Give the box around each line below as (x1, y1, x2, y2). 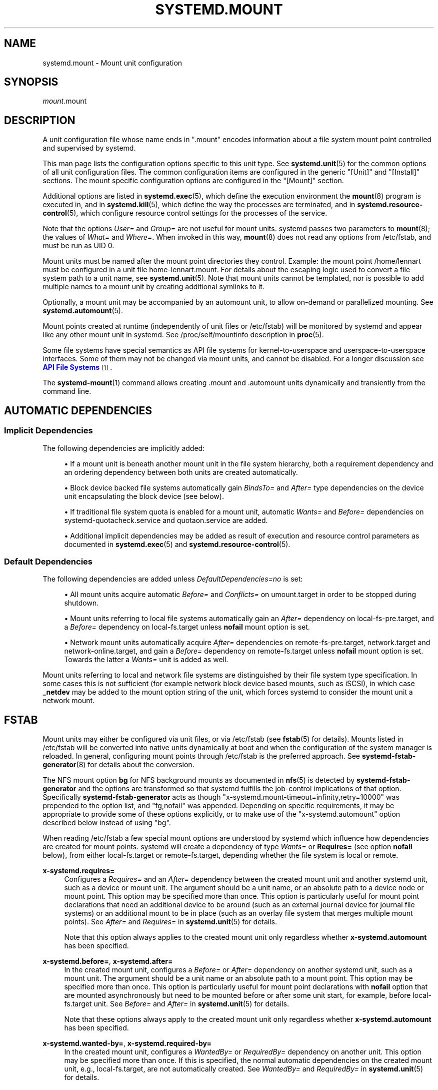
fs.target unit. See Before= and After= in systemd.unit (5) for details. (64, 999, 289, 1008)
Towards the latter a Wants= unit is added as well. (64, 655, 228, 664)
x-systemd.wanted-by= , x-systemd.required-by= (42, 1039, 211, 1048)
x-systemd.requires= (42, 866, 115, 875)
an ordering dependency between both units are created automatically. (64, 467, 298, 476)
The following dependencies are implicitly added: (42, 443, 205, 452)
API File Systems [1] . (42, 363, 112, 372)
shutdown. (64, 599, 99, 608)
